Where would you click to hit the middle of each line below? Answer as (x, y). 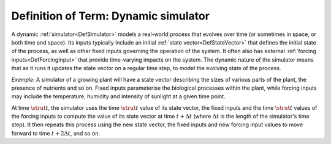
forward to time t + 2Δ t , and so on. (56, 133)
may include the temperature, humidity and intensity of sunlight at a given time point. (119, 96)
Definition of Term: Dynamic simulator (110, 16)
